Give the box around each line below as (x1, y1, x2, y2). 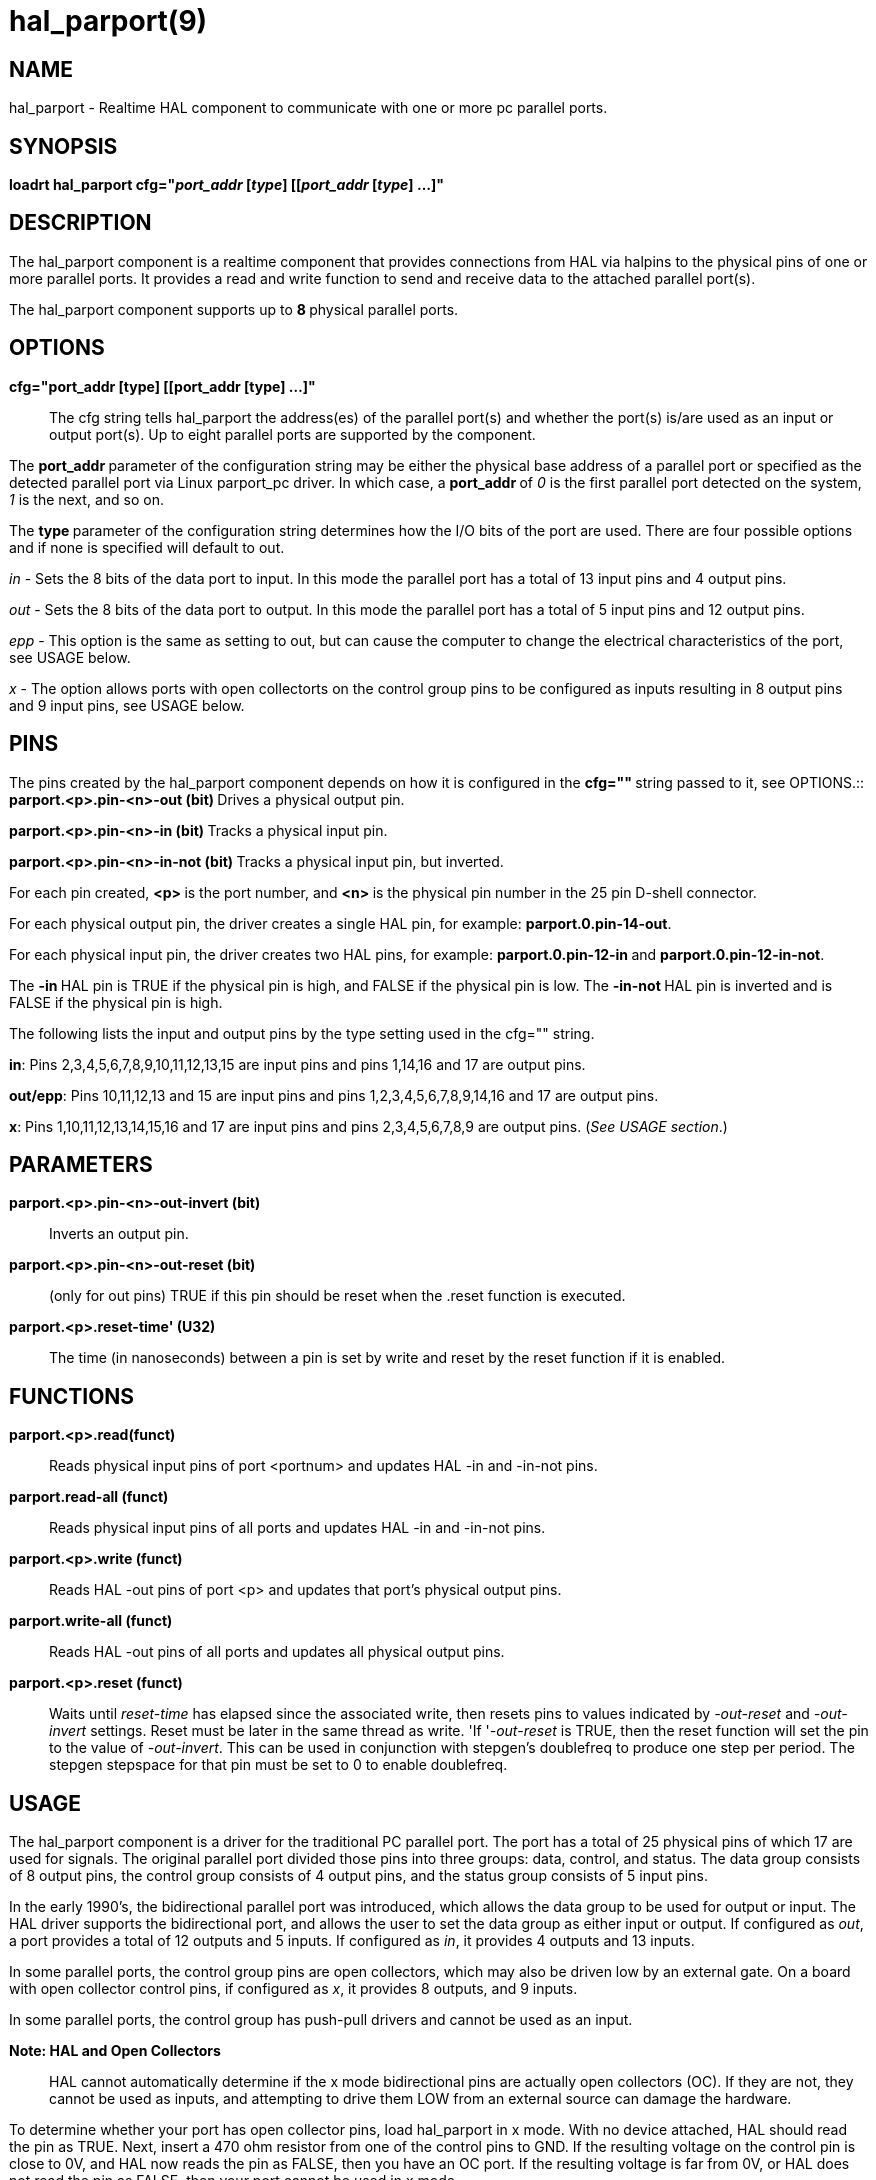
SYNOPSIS (9, 133, 118, 159)
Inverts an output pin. (49, 1225, 189, 1243)
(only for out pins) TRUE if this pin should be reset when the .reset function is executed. (49, 1287, 626, 1305)
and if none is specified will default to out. (9, 538, 285, 556)
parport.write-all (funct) (9, 1612, 173, 1630)
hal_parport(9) (9, 4, 208, 38)
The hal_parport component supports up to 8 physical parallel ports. (9, 300, 459, 318)
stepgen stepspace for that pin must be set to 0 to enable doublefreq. (49, 1756, 508, 1774)
